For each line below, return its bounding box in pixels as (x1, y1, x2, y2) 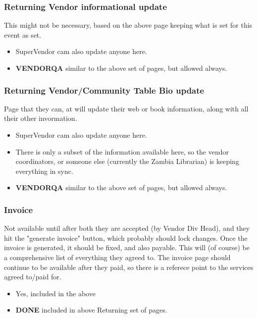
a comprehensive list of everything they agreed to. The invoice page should (4, 252, 231, 262)
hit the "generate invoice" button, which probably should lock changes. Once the (4, 232, 248, 243)
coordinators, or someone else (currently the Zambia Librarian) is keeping (15, 156, 239, 166)
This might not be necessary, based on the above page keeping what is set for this (4, 20, 253, 30)
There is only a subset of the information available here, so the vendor (15, 146, 229, 157)
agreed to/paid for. (4, 271, 61, 282)
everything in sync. (15, 165, 73, 176)
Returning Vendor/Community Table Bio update (4, 84, 205, 96)
